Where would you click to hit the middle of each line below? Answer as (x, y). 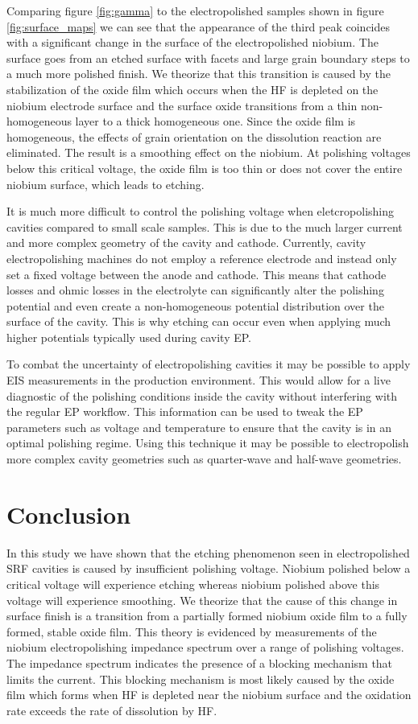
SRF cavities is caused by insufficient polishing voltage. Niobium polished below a (209, 568)
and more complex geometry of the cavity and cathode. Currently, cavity (186, 243)
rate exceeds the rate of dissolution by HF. (112, 710)
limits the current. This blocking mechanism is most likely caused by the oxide (201, 679)
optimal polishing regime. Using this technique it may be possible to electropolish (208, 443)
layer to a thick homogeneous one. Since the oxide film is (215, 121)
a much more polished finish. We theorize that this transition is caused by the (199, 74)
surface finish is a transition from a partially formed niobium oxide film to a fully (207, 616)
